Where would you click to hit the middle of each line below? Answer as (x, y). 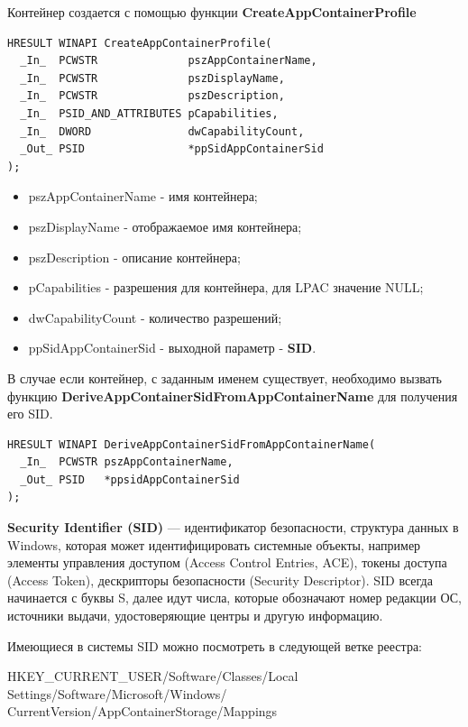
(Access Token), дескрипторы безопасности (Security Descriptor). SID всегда (220, 580)
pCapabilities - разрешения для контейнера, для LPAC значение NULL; (226, 287)
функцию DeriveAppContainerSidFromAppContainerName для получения (233, 396)
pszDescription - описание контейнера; (134, 257)
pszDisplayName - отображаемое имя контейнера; (165, 226)
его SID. (30, 414)
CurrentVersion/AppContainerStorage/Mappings (142, 711)
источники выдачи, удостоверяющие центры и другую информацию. (195, 616)
